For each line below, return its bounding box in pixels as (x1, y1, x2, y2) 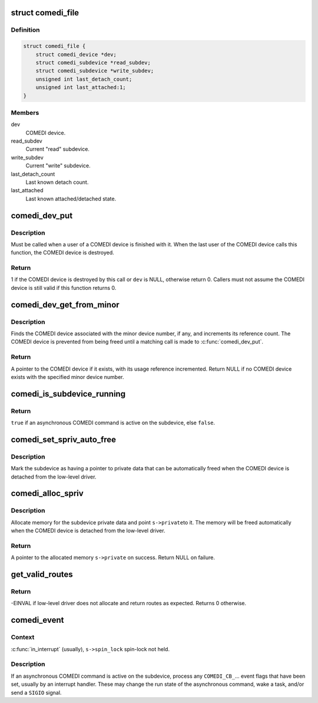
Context (11, 633, 35, 642)
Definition (11, 26, 40, 34)
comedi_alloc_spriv (11, 489, 84, 499)
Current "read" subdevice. (25, 146, 90, 153)
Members (11, 108, 39, 117)
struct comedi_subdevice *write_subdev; (35, 68, 154, 74)
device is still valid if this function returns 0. (11, 284, 117, 291)
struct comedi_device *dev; (35, 51, 117, 58)
